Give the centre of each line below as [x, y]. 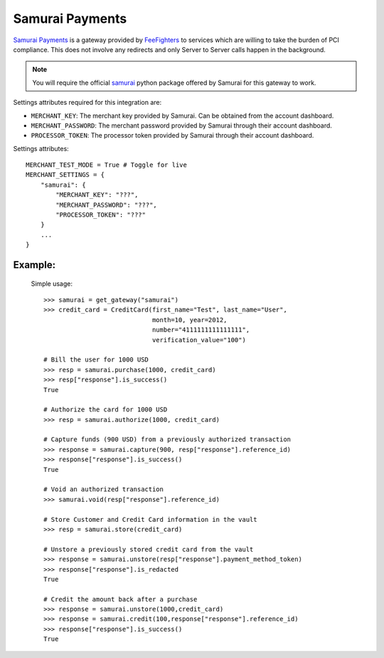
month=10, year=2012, [190, 320]
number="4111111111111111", [201, 330]
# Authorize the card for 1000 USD [106, 410]
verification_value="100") [199, 340]
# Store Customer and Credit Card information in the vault [150, 519]
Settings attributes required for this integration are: [87, 103]
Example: [34, 265]
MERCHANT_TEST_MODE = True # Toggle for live [107, 165]
